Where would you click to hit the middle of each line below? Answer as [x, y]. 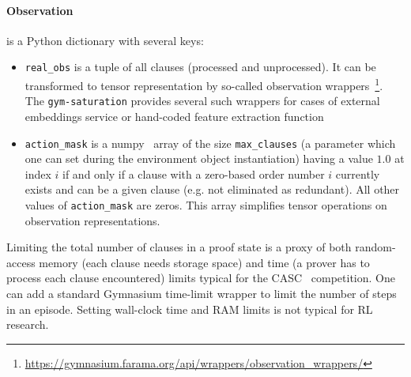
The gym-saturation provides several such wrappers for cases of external [202, 101]
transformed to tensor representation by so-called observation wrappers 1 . [204, 84]
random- [375, 247]
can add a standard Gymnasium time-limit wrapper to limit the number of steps [202, 294]
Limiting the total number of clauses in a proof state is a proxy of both [179, 247]
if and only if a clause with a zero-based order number [194, 173]
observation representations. [92, 220]
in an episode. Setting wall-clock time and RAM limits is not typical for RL [190, 309]
